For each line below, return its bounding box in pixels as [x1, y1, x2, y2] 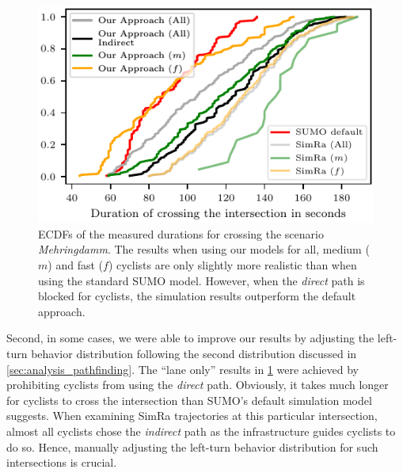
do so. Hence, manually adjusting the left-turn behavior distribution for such [6, 438, 378, 455]
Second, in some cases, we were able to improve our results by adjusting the [6, 330, 374, 346]
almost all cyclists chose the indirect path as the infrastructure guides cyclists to [6, 422, 396, 439]
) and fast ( [48, 257, 103, 273]
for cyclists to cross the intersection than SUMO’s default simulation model [6, 391, 372, 408]
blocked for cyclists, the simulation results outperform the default [38, 288, 356, 304]
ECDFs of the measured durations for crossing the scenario [38, 225, 324, 242]
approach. [38, 303, 86, 319]
